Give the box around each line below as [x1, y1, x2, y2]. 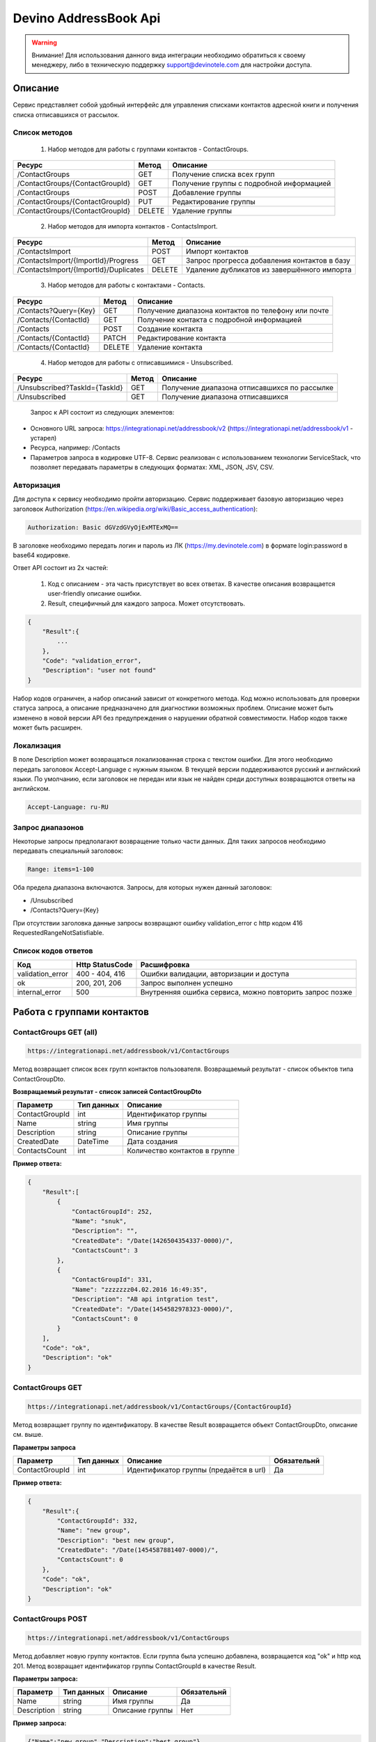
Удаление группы [172, 206, 233, 215]
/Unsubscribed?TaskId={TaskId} [17, 383, 123, 393]
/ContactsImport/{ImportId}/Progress [17, 256, 139, 265]
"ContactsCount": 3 [71, 1247, 139, 1254]
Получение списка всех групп [172, 169, 275, 179]
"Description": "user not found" [42, 666, 157, 675]
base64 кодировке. [13, 550, 70, 559]
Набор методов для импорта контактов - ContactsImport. [47, 222, 218, 230]
